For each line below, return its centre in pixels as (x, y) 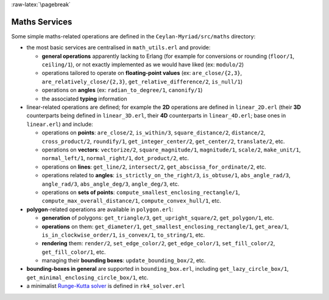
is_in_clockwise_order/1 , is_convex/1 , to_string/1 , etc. (123, 235)
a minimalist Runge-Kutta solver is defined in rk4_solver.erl (106, 286)
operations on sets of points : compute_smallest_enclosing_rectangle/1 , (141, 192)
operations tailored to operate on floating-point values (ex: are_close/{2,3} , (142, 73)
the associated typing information (84, 99)
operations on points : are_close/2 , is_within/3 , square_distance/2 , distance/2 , (154, 133)
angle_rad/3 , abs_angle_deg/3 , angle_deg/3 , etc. (111, 184)
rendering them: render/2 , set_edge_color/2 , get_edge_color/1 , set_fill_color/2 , (158, 243)
